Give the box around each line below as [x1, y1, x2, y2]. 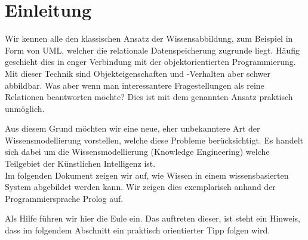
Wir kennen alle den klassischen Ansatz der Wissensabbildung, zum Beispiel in [5, 32, 293, 45]
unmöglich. [5, 102, 45, 114]
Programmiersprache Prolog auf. [5, 192, 124, 204]
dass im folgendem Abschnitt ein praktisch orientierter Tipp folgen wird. [5, 224, 270, 236]
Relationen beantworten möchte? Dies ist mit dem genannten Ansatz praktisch [5, 91, 293, 103]
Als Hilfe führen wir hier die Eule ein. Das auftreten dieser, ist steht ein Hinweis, [5, 212, 300, 225]
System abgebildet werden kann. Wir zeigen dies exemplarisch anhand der [5, 180, 276, 193]
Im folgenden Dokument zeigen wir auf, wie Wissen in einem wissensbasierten [5, 169, 289, 181]
